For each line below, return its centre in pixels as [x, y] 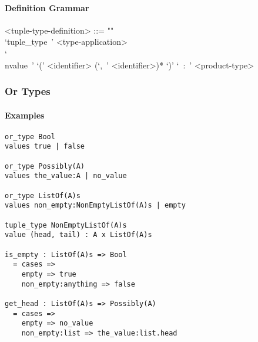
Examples [25, 115]
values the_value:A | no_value [66, 176]
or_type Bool [30, 137]
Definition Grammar [47, 7]
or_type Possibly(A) [45, 166]
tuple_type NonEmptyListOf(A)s [66, 225]
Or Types [28, 91]
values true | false [45, 147]
